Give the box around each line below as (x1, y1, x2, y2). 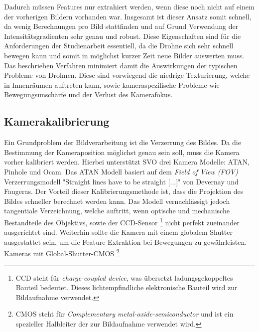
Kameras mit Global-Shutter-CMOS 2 (4, 247, 120, 258)
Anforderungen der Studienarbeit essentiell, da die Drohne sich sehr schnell (4, 40, 234, 51)
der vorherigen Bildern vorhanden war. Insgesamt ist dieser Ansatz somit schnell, (4, 11, 252, 21)
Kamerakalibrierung (4, 114, 110, 129)
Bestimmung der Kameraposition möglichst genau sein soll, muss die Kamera (4, 147, 240, 157)
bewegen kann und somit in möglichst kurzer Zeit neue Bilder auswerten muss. (4, 50, 245, 60)
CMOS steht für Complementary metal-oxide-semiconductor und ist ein (15, 309, 234, 319)
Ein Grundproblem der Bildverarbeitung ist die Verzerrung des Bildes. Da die (4, 137, 241, 148)
